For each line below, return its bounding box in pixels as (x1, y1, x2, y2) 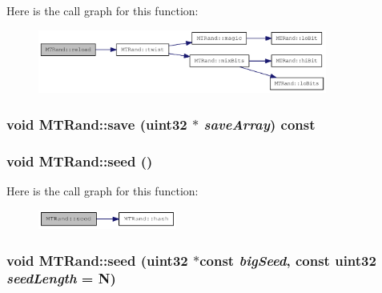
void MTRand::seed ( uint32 (6, 250, 188, 270)
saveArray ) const (203, 114, 316, 134)
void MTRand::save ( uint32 (6, 114, 187, 134)
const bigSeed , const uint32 (199, 250, 376, 270)
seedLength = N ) (6, 268, 116, 288)
